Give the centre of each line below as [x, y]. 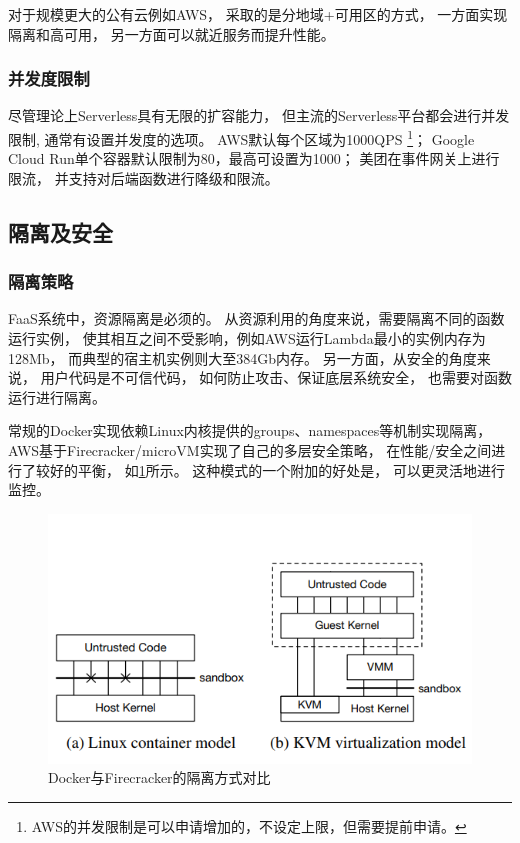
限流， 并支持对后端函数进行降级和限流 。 [143, 177]
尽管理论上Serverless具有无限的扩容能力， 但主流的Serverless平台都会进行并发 [259, 115]
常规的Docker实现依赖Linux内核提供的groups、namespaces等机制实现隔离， [250, 430]
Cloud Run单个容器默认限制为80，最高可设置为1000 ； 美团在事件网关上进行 [254, 158]
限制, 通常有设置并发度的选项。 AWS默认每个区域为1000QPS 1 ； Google [241, 137]
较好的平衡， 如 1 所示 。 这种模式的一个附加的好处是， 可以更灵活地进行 [270, 469]
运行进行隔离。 [57, 396]
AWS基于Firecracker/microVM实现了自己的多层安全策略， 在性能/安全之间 [250, 450]
